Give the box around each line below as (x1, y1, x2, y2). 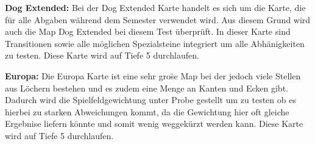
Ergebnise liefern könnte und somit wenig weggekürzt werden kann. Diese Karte (5, 117, 303, 130)
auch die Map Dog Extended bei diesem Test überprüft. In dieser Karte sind (5, 25, 291, 38)
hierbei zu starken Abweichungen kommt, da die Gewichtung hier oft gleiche (5, 105, 289, 118)
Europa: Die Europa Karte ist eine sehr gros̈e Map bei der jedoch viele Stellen (5, 69, 301, 82)
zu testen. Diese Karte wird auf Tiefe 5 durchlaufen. (5, 49, 199, 62)
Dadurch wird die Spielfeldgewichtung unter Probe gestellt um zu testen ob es (5, 93, 296, 106)
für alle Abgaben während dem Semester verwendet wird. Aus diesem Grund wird (5, 13, 311, 26)
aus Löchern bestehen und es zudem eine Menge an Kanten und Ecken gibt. (5, 81, 288, 94)
